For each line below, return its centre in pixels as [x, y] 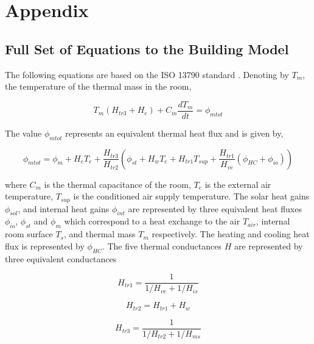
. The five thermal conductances [162, 245]
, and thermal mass [99, 234]
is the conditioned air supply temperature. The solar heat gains [191, 196]
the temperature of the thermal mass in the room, [98, 86]
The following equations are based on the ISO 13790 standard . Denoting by [147, 74]
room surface [29, 234]
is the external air [238, 184]
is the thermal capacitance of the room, [117, 184]
